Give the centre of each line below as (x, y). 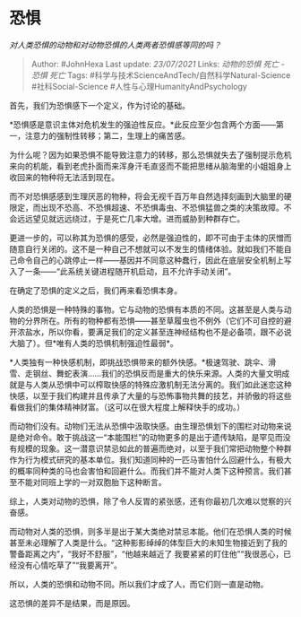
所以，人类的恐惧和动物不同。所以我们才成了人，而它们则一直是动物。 (139, 584)
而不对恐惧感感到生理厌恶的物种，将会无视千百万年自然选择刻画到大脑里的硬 (150, 196)
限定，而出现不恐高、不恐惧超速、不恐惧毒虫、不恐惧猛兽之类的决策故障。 (146, 207)
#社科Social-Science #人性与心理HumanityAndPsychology (139, 86)
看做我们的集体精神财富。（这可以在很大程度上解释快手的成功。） (127, 407)
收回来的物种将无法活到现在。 (64, 177)
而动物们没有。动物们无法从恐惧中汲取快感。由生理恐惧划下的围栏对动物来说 (150, 426)
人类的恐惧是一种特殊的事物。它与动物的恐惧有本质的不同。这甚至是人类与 (146, 309)
